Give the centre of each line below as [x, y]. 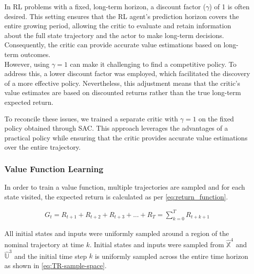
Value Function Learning [54, 168]
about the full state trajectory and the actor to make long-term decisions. [114, 35]
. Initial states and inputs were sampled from [157, 244]
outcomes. [36, 54]
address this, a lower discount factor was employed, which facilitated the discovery [127, 73]
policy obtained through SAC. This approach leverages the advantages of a [116, 128]
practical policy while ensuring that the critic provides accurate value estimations [126, 137]
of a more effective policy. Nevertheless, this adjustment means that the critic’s [122, 83]
